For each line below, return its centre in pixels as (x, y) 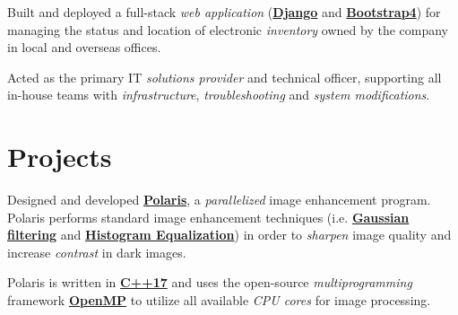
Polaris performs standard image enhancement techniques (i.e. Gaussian (208, 217)
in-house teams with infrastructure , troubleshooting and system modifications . (219, 95)
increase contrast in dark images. (97, 252)
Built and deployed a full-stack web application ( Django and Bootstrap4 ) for (224, 12)
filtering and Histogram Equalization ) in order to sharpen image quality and (229, 235)
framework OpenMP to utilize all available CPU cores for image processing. (219, 300)
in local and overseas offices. (84, 47)
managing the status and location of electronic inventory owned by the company (228, 29)
